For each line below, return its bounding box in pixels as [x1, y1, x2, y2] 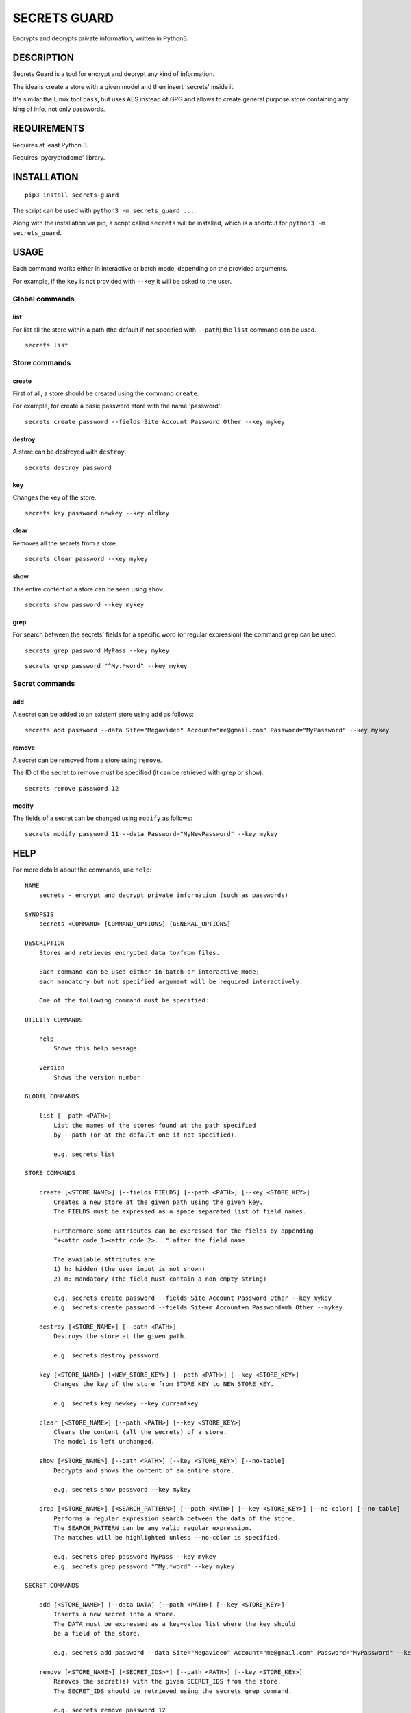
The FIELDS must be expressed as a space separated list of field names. [53, 1208, 307, 1216]
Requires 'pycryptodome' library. [12, 153, 105, 161]
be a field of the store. [53, 1629, 140, 1638]
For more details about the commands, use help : [12, 865, 152, 874]
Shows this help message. [53, 1045, 140, 1052]
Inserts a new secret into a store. [53, 1610, 177, 1618]
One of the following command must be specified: [38, 997, 209, 1005]
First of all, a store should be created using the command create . [12, 389, 199, 397]
